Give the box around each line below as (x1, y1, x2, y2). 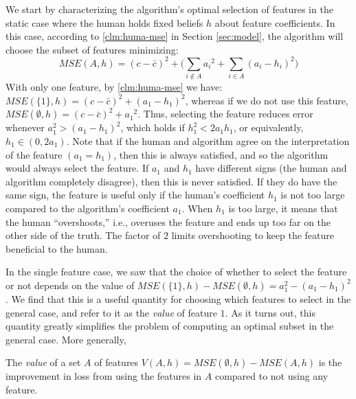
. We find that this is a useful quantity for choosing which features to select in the (5, 291, 351, 306)
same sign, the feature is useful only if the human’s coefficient (5, 187, 265, 202)
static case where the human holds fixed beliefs (5, 15, 203, 30)
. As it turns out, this (225, 305, 315, 319)
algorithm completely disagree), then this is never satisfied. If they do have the (5, 174, 337, 188)
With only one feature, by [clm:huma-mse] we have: (5, 80, 223, 94)
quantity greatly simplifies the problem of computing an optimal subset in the (5, 319, 334, 333)
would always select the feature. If (5, 161, 149, 175)
